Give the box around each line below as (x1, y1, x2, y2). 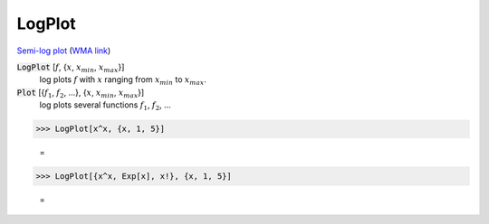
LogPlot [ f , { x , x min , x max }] (16, 61, 125, 74)
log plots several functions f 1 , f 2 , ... (39, 99, 171, 112)
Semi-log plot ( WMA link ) (16, 45, 111, 56)
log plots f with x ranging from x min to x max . (39, 74, 207, 88)
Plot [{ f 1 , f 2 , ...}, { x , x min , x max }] (16, 87, 145, 99)
